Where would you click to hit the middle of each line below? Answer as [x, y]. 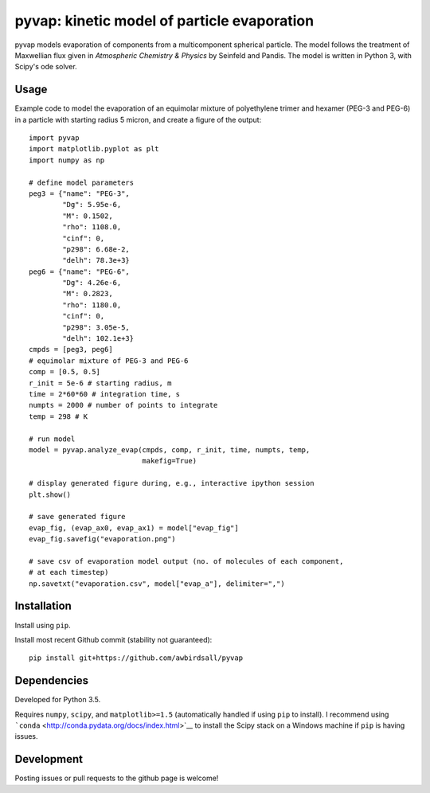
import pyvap [54, 138]
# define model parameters [82, 182]
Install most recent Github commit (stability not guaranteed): [113, 639]
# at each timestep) [69, 572]
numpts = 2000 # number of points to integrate [123, 405]
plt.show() [50, 494]
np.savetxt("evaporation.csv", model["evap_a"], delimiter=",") [157, 584]
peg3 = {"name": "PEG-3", [80, 193]
